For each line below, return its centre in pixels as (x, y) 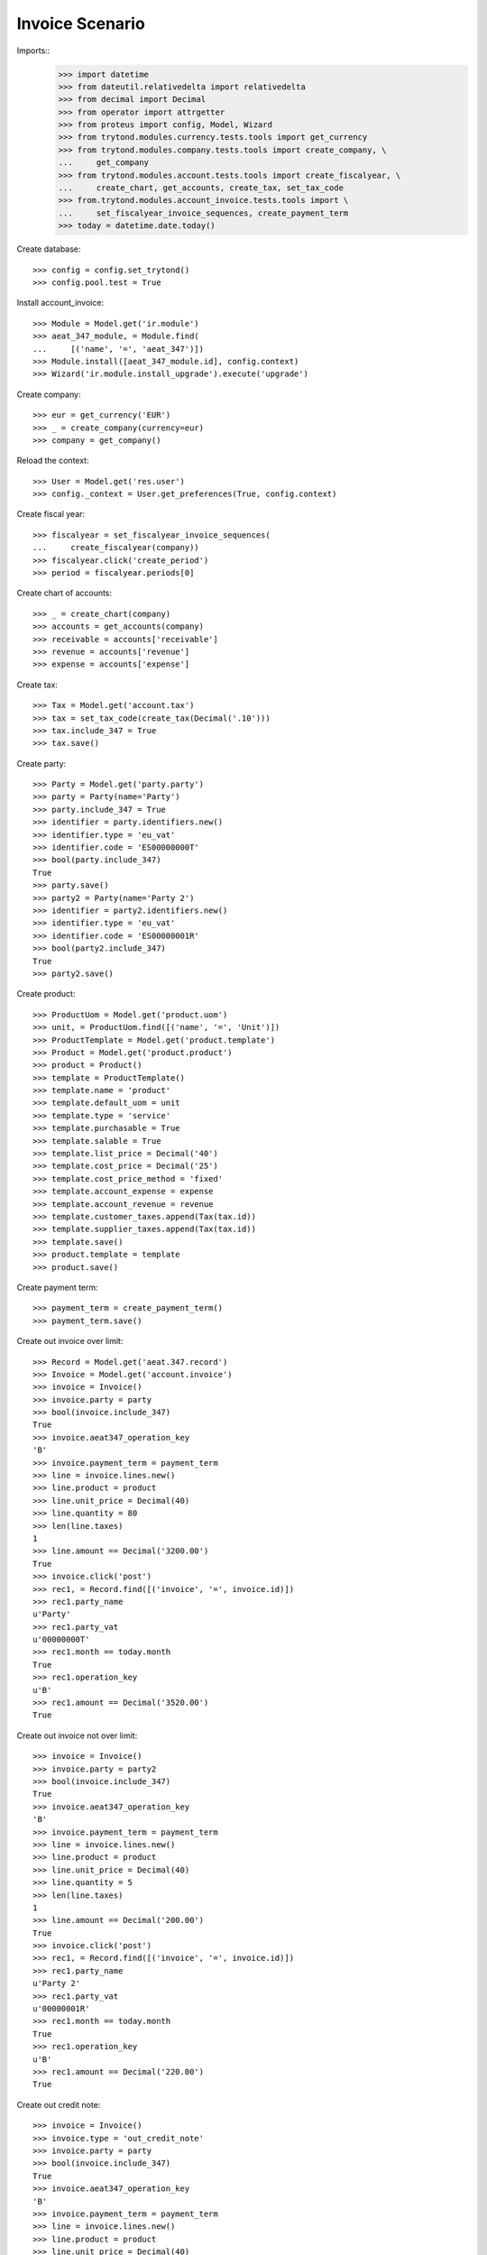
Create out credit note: (59, 2104)
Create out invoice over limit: (70, 1341)
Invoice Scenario (81, 23)
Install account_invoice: (60, 303)
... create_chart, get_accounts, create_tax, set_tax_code (201, 188)
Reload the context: (53, 461)
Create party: (41, 763)
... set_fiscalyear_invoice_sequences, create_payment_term (203, 213)
